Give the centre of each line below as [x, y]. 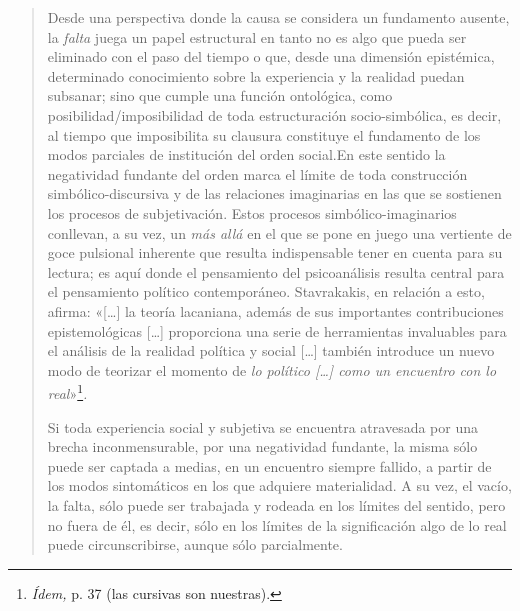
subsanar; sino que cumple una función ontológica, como [220, 95]
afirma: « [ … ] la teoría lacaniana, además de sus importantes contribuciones [275, 310]
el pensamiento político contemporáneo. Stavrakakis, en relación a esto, [266, 291]
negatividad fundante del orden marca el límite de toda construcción [257, 173]
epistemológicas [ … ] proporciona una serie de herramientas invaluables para [277, 330]
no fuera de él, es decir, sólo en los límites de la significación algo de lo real [277, 524]
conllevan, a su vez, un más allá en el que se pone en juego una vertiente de [279, 232]
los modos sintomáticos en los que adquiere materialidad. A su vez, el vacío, [279, 485]
